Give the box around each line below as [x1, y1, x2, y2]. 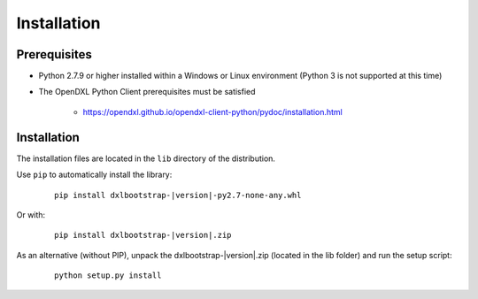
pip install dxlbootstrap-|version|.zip [54, 230, 232, 241]
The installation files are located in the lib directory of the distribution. [16, 153, 276, 164]
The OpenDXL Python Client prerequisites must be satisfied [38, 87, 256, 97]
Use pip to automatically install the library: [16, 169, 173, 180]
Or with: [16, 209, 46, 220]
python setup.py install [54, 271, 162, 280]
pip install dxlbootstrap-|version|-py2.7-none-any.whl [54, 190, 302, 200]
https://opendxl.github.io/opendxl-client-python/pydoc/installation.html [82, 106, 343, 117]
